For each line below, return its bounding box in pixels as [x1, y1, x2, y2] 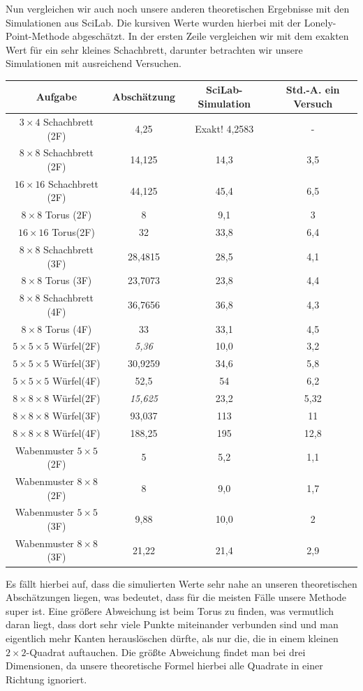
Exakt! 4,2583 [195, 121, 254, 135]
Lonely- [304, 15, 336, 29]
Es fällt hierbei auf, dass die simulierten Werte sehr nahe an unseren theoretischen [6, 576, 357, 590]
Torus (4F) [45, 321, 92, 336]
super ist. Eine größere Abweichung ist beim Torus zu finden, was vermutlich [6, 603, 334, 618]
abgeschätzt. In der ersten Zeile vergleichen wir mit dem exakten [72, 29, 349, 43]
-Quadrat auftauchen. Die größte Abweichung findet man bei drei [26, 644, 306, 659]
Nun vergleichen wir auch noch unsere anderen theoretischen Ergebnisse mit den [6, 1, 350, 15]
